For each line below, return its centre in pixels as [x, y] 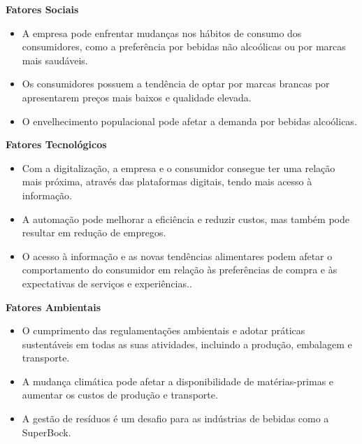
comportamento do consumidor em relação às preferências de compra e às [180, 270]
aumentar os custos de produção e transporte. [120, 395]
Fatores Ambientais [53, 307]
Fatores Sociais [42, 9]
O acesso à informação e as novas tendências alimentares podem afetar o [177, 256]
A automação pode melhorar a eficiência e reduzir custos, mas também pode [186, 219]
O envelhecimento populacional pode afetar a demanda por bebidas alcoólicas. [189, 121]
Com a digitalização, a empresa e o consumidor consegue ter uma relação [179, 167]
